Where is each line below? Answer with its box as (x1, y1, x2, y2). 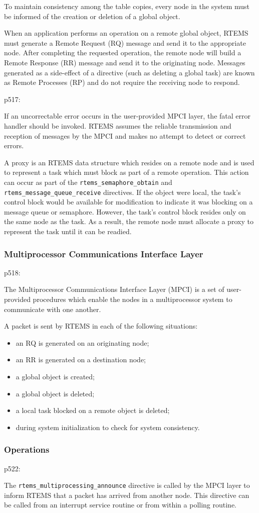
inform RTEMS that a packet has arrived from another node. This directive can (4, 489, 249, 500)
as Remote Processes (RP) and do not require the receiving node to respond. (4, 77, 240, 87)
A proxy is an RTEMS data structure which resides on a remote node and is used (4, 157, 254, 167)
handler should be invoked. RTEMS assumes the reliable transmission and (4, 120, 231, 131)
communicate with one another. (4, 303, 101, 314)
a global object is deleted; (16, 388, 95, 398)
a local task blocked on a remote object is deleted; (16, 405, 170, 416)
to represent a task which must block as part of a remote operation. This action (4, 167, 249, 177)
